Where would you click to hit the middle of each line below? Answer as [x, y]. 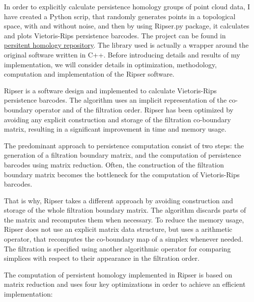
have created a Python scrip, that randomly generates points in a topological [120, 16]
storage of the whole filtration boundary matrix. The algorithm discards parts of [125, 210]
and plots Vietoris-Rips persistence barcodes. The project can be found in [115, 35]
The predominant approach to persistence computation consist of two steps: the [124, 145]
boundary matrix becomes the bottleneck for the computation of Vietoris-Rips [122, 174]
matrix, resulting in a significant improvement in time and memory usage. [115, 129]
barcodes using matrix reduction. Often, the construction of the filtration [114, 164]
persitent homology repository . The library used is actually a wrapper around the [127, 45]
